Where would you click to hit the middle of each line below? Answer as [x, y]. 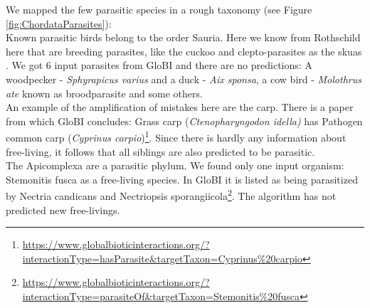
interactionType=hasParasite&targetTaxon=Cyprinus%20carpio [162, 258]
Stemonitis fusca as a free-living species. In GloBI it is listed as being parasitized [182, 179]
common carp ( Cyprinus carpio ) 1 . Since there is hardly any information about [176, 136]
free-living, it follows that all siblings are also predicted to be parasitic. [160, 151]
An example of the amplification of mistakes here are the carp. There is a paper [180, 107]
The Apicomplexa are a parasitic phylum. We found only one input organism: [175, 165]
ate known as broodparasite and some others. [104, 93]
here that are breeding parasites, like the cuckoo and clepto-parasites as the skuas [184, 51]
